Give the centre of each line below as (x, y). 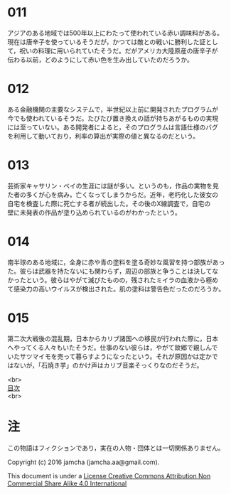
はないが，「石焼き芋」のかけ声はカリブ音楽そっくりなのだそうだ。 (105, 365)
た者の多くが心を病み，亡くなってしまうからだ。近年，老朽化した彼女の (113, 194)
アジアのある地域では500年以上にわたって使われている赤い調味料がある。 (116, 33)
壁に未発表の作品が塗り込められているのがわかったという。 (94, 212)
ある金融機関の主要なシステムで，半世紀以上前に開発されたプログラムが (113, 109)
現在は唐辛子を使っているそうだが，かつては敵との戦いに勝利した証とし (113, 42)
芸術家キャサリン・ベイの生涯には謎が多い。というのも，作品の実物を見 (113, 186)
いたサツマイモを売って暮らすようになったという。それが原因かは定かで (113, 356)
